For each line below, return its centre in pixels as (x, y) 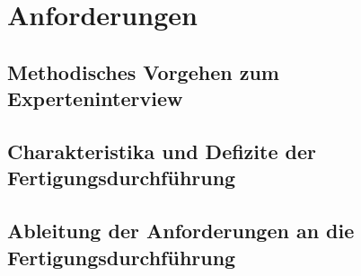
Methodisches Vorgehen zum (143, 71)
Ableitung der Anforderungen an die (181, 231)
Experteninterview (95, 98)
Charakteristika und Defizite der (162, 151)
